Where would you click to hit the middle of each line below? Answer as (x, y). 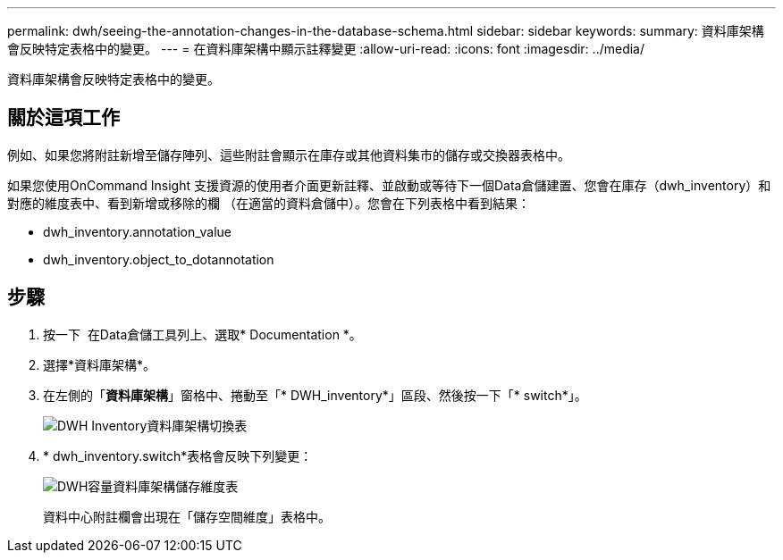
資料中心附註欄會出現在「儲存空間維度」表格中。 (187, 516)
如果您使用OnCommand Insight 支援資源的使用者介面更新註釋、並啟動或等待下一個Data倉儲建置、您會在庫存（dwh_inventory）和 (389, 185)
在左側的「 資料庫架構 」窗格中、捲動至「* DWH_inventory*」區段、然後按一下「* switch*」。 (315, 395)
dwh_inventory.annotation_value (137, 231)
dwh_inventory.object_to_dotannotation (159, 259)
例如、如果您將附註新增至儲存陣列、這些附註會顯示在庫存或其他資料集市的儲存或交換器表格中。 (289, 155)
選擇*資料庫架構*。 (100, 364)
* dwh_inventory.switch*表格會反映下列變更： (178, 456)
